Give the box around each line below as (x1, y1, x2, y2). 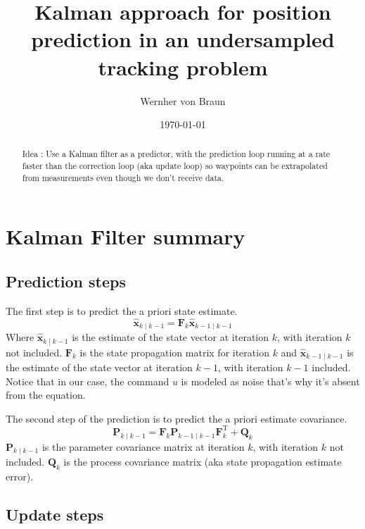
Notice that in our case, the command (6, 373, 169, 388)
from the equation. (6, 387, 86, 402)
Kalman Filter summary (6, 222, 245, 251)
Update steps (6, 504, 104, 525)
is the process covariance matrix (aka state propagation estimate (63, 454, 342, 469)
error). (6, 469, 34, 484)
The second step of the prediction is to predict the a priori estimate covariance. (6, 411, 347, 425)
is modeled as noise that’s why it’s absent (181, 373, 360, 388)
